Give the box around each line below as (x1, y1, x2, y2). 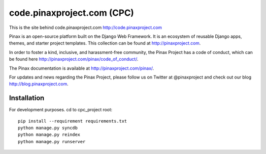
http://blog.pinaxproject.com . (9, 81, 68, 87)
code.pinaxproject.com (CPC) (9, 7, 134, 18)
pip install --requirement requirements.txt (18, 118, 128, 124)
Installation (9, 94, 44, 103)
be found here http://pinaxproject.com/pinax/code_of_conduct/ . (9, 56, 138, 62)
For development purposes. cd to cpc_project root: (9, 107, 113, 113)
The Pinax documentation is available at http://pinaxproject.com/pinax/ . (9, 65, 154, 71)
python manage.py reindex (18, 132, 81, 137)
